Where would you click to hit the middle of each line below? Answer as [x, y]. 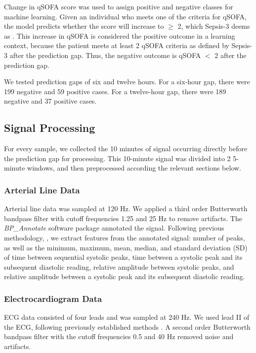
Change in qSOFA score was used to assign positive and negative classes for [119, 6]
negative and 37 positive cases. [50, 101]
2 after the [231, 55]
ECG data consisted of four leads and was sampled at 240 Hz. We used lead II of [127, 317]
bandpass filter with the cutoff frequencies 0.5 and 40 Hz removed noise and [119, 336]
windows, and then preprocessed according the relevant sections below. [134, 168]
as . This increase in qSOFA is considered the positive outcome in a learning [120, 35]
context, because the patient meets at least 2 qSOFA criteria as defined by [117, 45]
